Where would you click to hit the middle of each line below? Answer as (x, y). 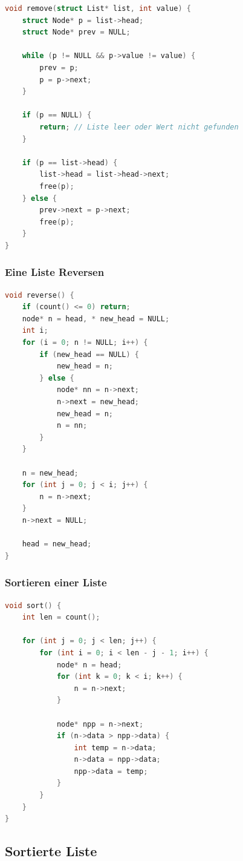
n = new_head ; (50, 473)
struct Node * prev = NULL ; (76, 32)
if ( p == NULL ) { (57, 115)
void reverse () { (40, 295)
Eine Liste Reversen (55, 272)
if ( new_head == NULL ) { (89, 354)
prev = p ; (59, 67)
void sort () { (33, 605)
